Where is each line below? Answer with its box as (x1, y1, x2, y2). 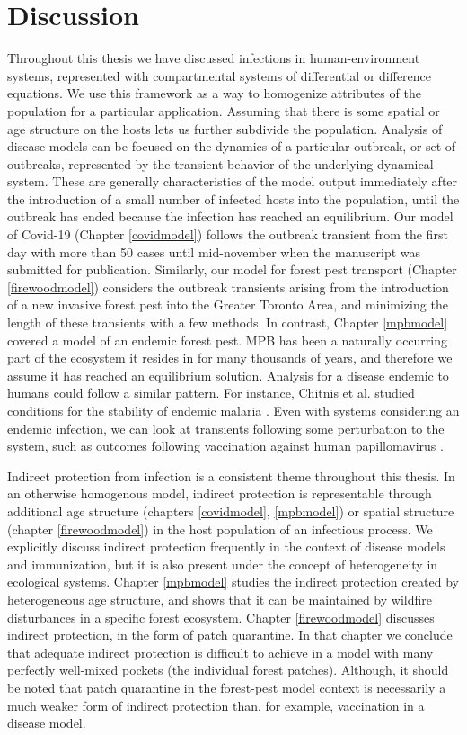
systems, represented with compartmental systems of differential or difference (7, 66, 432, 85)
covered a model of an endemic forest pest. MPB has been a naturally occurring (7, 330, 448, 349)
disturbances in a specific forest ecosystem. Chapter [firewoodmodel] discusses (7, 607, 435, 626)
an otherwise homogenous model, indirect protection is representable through (7, 484, 432, 503)
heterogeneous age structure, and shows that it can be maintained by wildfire (7, 589, 432, 608)
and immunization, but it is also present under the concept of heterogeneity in (7, 554, 438, 573)
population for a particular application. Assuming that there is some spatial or (7, 101, 440, 120)
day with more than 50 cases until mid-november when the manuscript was (7, 242, 421, 261)
